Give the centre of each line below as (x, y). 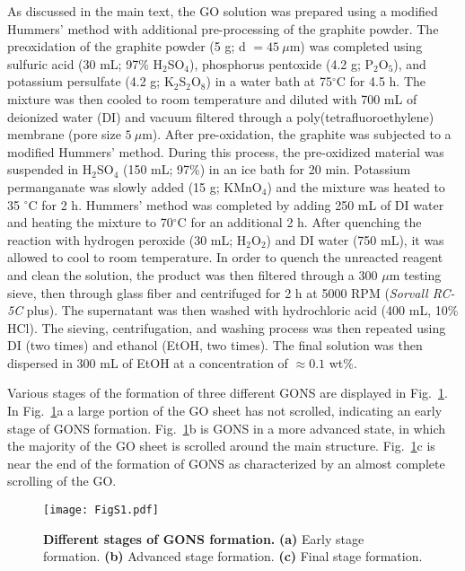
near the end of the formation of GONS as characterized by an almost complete (226, 463)
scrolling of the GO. (62, 481)
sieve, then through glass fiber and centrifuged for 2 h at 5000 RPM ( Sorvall (218, 292)
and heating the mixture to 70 (90, 222)
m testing (415, 274)
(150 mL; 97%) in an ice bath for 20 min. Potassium (267, 169)
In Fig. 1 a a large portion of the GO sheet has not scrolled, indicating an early (225, 411)
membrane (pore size (64, 134)
